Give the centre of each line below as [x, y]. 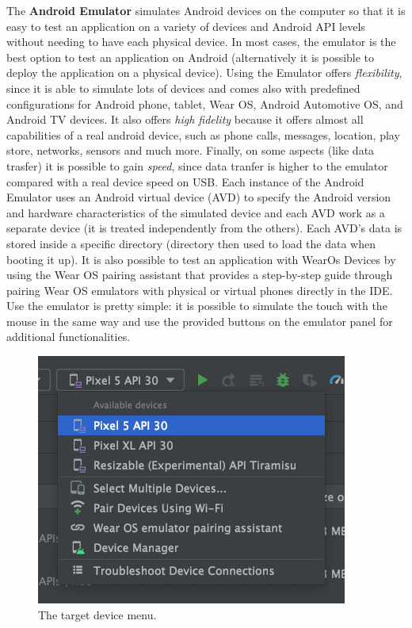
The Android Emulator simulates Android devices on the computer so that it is [206, 10]
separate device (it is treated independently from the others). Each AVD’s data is [204, 228]
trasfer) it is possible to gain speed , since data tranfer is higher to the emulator [197, 165]
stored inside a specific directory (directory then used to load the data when [191, 243]
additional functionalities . [69, 337]
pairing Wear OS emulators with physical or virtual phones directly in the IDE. [200, 290]
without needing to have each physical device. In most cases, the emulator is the [201, 42]
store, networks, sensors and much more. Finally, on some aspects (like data [191, 150]
